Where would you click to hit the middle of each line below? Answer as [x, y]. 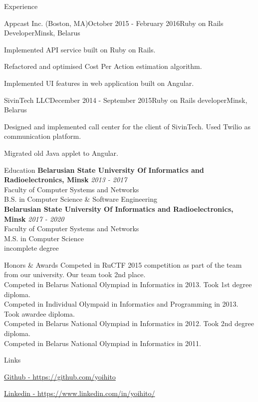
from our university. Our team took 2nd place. [75, 274]
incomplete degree [31, 248]
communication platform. [43, 136]
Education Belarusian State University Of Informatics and [104, 170]
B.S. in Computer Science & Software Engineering [81, 199]
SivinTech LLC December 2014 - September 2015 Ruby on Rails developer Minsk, [126, 100]
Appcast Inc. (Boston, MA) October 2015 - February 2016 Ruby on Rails [114, 23]
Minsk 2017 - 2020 [34, 218]
